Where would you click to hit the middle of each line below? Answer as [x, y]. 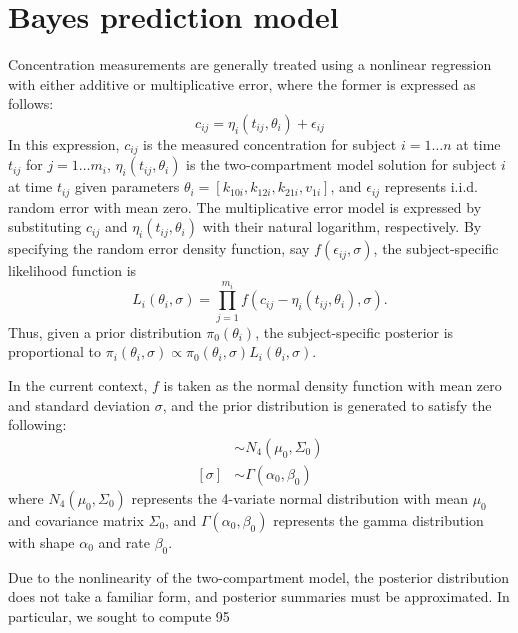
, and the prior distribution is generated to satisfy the [327, 404]
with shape [41, 541]
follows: [31, 103]
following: [37, 424]
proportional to [55, 351]
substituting [45, 226]
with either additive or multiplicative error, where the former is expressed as [242, 83]
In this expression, [64, 143]
